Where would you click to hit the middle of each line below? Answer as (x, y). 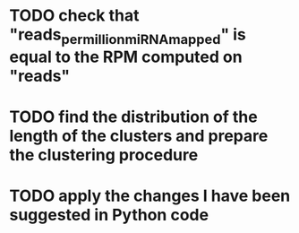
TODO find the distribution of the (133, 116)
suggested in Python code (109, 215)
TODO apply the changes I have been (150, 196)
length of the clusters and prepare (139, 136)
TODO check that (74, 16)
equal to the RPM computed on (126, 57)
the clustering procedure (104, 155)
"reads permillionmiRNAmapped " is (128, 36)
